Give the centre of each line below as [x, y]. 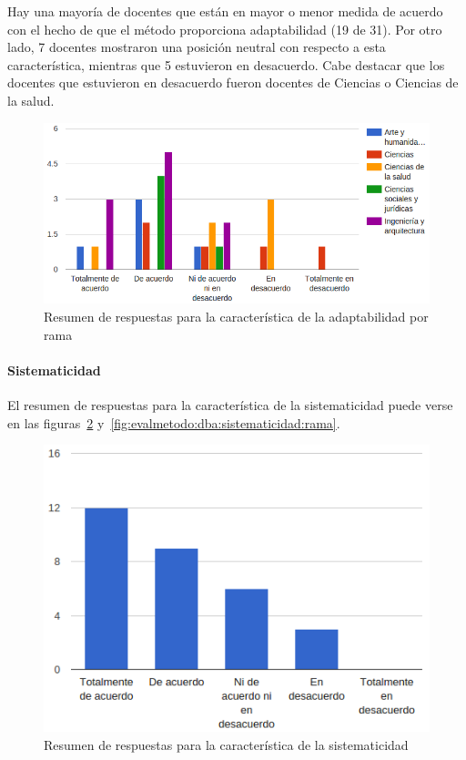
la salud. [31, 100]
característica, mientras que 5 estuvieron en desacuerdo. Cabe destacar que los [226, 64]
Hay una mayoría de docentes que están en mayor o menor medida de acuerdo [225, 11]
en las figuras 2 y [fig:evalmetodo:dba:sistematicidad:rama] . [174, 422]
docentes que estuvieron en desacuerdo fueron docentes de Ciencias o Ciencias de [233, 82]
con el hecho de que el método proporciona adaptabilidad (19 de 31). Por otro [225, 29]
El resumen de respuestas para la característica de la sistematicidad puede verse [230, 405]
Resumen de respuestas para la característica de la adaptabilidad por [236, 317]
